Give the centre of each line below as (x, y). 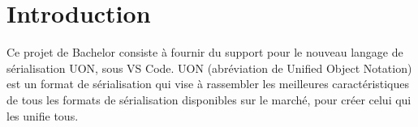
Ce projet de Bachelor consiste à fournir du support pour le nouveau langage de (205, 52)
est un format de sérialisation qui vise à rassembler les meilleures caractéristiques (208, 84)
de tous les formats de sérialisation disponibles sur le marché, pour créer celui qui (209, 99)
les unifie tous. (43, 115)
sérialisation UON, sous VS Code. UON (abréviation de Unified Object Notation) (209, 68)
